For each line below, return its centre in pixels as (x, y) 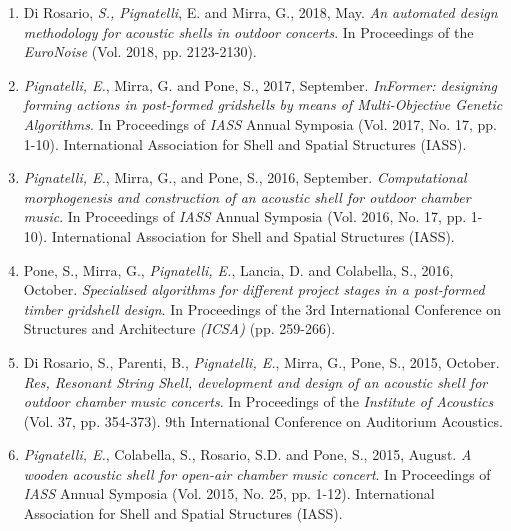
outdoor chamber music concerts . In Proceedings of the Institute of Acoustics (258, 401)
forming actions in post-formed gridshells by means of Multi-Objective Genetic (263, 104)
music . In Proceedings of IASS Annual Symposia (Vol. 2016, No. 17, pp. (245, 216)
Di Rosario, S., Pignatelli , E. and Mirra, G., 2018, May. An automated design (260, 12)
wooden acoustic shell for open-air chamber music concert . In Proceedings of (257, 473)
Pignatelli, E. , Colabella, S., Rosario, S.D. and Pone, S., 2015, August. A (247, 454)
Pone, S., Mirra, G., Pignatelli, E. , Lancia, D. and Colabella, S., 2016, (238, 269)
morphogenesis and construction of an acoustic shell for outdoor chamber (247, 196)
